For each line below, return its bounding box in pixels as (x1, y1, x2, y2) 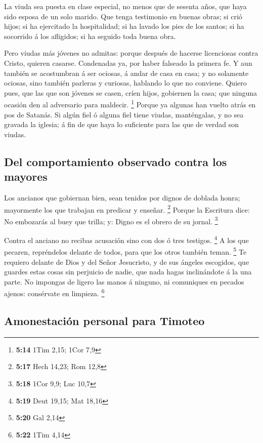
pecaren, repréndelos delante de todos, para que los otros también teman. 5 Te (4, 245, 247, 257)
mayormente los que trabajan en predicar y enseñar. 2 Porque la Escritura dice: (4, 203, 250, 215)
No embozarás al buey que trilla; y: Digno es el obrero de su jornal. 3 (4, 214, 218, 226)
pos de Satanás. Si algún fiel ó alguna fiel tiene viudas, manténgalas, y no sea (4, 109, 244, 119)
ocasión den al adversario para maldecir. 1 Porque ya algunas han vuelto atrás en (4, 98, 256, 109)
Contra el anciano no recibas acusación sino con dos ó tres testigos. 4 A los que (4, 233, 249, 245)
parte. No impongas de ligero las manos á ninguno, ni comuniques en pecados (4, 276, 244, 287)
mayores (4, 169, 48, 184)
